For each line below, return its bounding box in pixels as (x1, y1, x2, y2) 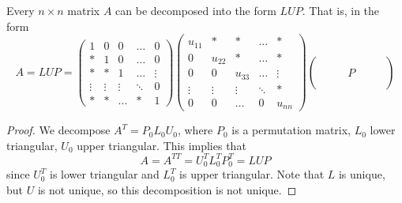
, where (177, 122, 213, 138)
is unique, (338, 166, 385, 182)
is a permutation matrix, (231, 122, 351, 138)
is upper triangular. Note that (179, 166, 325, 182)
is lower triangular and (50, 166, 160, 182)
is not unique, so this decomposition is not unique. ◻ (37, 181, 297, 197)
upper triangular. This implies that (77, 137, 246, 153)
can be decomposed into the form (115, 2, 276, 18)
